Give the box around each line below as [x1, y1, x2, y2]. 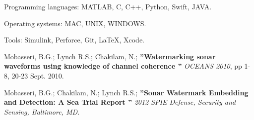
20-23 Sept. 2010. [11, 70, 64, 80]
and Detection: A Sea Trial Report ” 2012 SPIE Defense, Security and [4, 97, 236, 107]
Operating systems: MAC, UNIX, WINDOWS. [4, 18, 146, 28]
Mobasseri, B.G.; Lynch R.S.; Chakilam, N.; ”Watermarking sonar [4, 51, 216, 61]
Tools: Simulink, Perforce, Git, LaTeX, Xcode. [4, 35, 145, 45]
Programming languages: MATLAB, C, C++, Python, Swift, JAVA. [4, 1, 212, 11]
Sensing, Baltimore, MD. [4, 106, 80, 117]
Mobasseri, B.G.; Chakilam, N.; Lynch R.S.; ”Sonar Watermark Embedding [4, 87, 249, 97]
